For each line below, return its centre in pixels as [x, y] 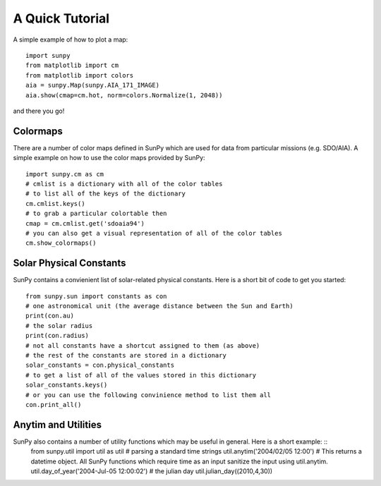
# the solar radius [59, 326]
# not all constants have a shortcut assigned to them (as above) [143, 345]
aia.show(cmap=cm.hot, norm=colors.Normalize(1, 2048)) [124, 95]
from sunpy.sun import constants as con [96, 296]
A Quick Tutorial [61, 18]
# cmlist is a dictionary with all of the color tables [124, 184]
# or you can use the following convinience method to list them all [149, 395]
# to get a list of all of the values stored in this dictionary [141, 375]
